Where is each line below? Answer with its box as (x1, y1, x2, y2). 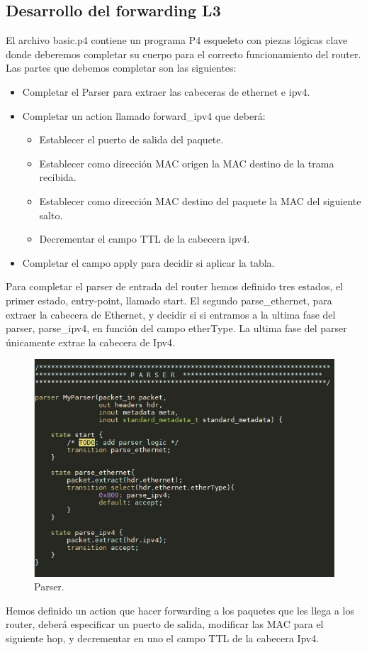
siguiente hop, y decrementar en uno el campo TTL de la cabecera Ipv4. (6, 631, 320, 646)
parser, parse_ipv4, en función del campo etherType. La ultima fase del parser (6, 321, 347, 336)
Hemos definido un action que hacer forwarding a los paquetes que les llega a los (6, 602, 355, 617)
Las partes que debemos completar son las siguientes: (6, 60, 237, 75)
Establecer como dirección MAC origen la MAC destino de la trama (39, 155, 334, 170)
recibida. (39, 170, 77, 184)
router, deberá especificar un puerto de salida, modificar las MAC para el (6, 617, 324, 632)
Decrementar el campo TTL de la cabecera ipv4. (39, 231, 250, 246)
